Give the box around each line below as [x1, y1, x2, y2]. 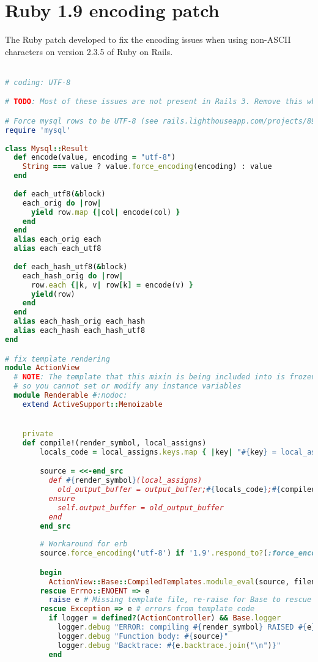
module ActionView [5, 363, 79, 373]
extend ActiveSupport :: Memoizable [22, 400, 163, 409]
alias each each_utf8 [13, 244, 102, 253]
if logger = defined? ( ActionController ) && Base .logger [48, 614, 281, 623]
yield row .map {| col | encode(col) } [31, 207, 180, 217]
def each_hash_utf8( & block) [13, 262, 128, 271]
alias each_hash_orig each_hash [13, 317, 146, 326]
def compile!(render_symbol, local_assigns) [22, 438, 207, 447]
